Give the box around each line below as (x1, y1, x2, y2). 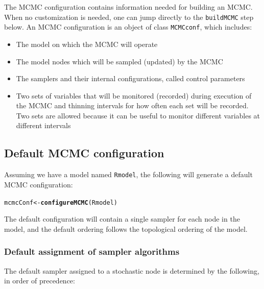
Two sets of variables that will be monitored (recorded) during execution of (16, 90, 252, 101)
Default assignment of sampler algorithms (4, 245, 180, 258)
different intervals (16, 120, 71, 131)
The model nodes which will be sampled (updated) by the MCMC (16, 56, 223, 66)
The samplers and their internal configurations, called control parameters (16, 73, 245, 84)
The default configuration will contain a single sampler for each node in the (4, 213, 240, 224)
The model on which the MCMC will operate (16, 38, 158, 49)
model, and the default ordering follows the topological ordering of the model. (4, 223, 248, 234)
